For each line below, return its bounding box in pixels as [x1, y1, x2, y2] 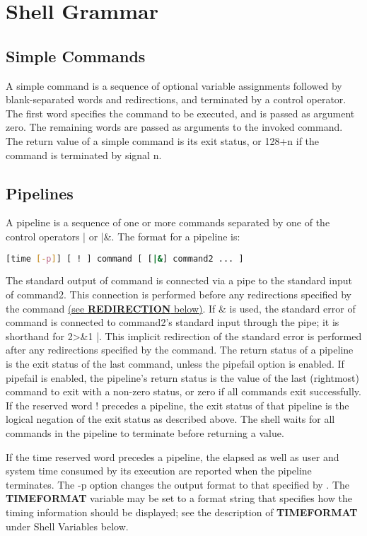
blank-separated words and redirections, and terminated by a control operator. [6, 92, 346, 107]
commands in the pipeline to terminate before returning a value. [6, 425, 284, 440]
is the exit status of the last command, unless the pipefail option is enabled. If [6, 356, 344, 371]
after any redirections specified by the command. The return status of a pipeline [6, 342, 354, 357]
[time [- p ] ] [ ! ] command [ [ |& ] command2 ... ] [6, 253, 244, 264]
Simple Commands [6, 45, 146, 66]
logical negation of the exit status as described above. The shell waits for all [6, 412, 335, 426]
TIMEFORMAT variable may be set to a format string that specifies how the [6, 491, 353, 506]
